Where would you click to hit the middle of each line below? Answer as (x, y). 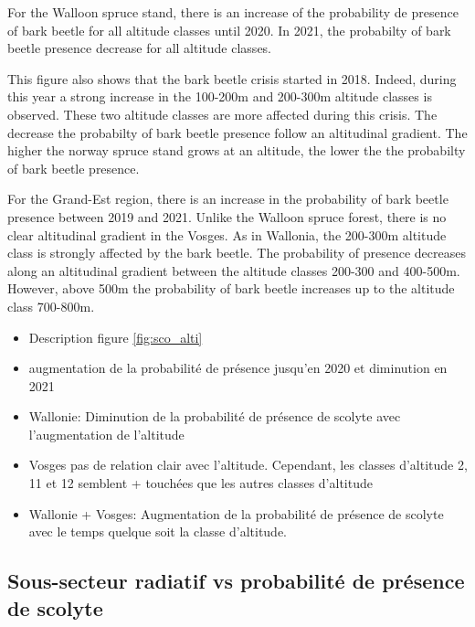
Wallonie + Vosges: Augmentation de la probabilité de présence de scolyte (236, 513)
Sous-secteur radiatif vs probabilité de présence (236, 581)
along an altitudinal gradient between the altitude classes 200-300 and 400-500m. (234, 270)
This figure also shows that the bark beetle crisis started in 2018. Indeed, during (232, 78)
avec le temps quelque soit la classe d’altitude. (158, 531)
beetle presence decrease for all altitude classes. (140, 48)
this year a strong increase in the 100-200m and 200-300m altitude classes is (220, 96)
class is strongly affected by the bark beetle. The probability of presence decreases (237, 253)
